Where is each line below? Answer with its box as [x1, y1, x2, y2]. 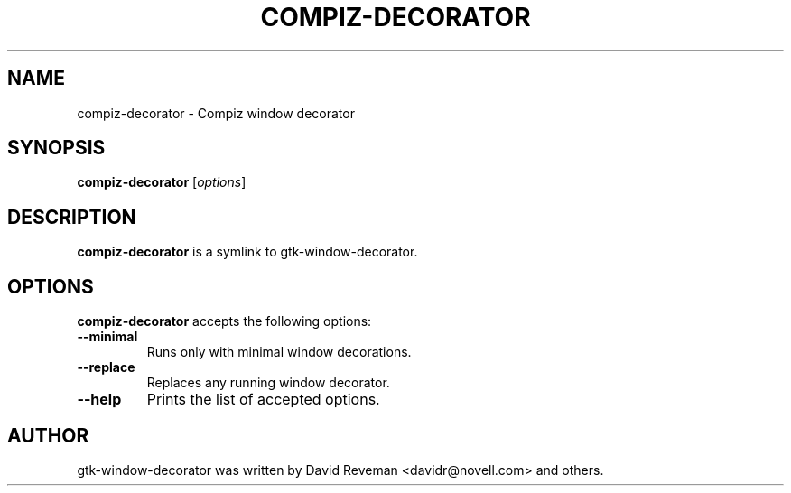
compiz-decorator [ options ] [77, 174, 247, 191]
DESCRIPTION [7, 205, 136, 228]
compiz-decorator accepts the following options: [77, 313, 372, 330]
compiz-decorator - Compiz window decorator [77, 105, 355, 121]
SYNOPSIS [7, 136, 106, 160]
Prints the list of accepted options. [146, 390, 380, 409]
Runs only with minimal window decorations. [146, 344, 412, 360]
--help [77, 390, 122, 409]
